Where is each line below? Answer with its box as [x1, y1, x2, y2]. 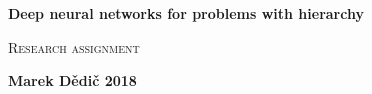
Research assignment [8, 36, 140, 57]
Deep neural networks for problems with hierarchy [8, 3, 364, 23]
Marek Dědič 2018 [8, 70, 137, 91]
